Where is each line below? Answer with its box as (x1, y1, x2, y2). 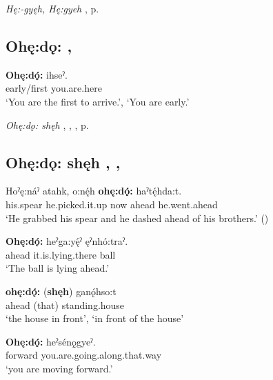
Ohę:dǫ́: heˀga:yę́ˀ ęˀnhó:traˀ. (6, 234, 128, 248)
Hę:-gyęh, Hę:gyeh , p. (6, 1, 99, 15)
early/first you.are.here (6, 81, 102, 95)
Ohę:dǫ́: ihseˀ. (6, 67, 68, 81)
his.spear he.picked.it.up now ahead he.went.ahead (6, 197, 218, 211)
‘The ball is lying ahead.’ (6, 261, 110, 275)
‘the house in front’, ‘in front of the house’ (6, 311, 184, 326)
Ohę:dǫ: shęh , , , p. (6, 117, 89, 132)
